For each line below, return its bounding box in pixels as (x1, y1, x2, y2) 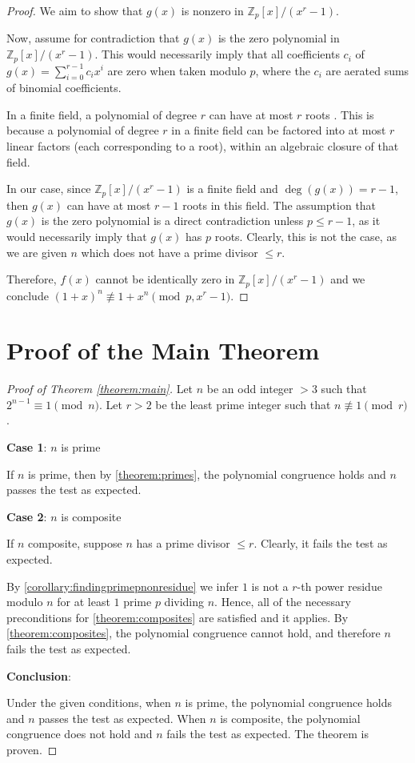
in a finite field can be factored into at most (171, 122, 386, 139)
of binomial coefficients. (6, 79, 122, 96)
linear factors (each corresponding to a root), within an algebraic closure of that (6, 138, 399, 155)
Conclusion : (6, 667, 71, 684)
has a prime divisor (136, 535, 230, 552)
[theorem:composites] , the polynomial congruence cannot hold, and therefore (6, 624, 381, 641)
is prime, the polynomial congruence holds (185, 694, 393, 711)
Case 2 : (6, 508, 47, 524)
